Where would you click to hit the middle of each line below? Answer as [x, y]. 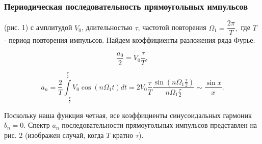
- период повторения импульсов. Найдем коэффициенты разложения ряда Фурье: [130, 40]
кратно [123, 135]
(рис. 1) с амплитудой [38, 27]
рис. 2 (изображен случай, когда [54, 135]
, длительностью [107, 27]
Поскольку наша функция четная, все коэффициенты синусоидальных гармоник [128, 115]
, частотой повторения [172, 27]
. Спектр [37, 125]
